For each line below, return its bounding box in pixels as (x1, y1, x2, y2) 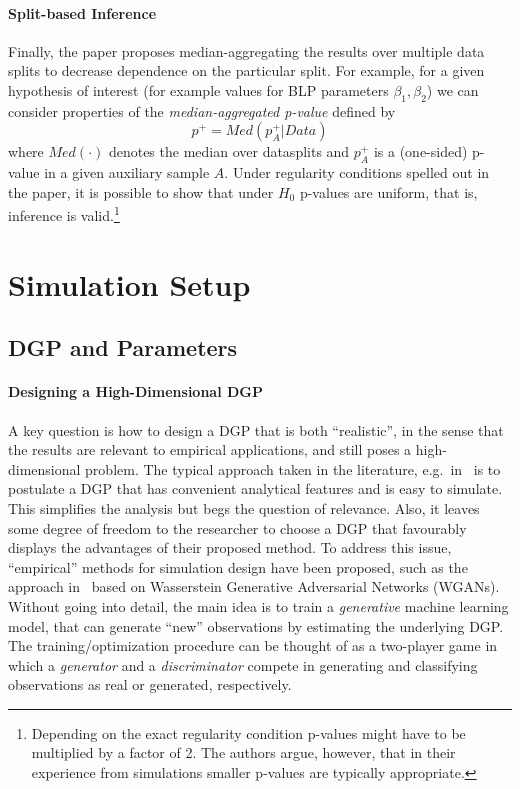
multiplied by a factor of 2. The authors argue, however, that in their (31, 742, 456, 763)
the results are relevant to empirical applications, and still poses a (8, 439, 412, 460)
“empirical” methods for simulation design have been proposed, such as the (8, 556, 468, 577)
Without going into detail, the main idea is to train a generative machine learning (8, 595, 509, 616)
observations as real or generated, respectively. (8, 674, 292, 695)
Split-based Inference (8, 2, 157, 23)
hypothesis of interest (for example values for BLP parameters (8, 79, 389, 100)
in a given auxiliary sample (44, 162, 210, 183)
